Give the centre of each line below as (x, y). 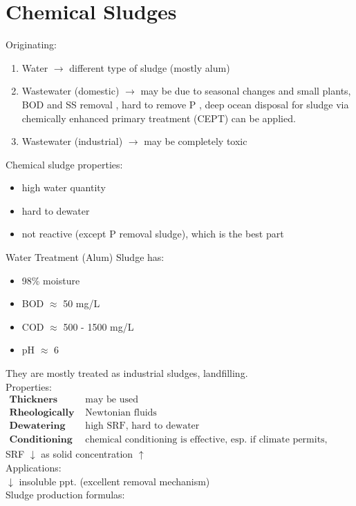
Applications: (34, 467)
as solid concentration (87, 454)
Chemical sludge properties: (64, 164)
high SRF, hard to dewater (142, 426)
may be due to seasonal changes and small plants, (246, 91)
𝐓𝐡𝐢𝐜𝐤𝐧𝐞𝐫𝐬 (34, 400)
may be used (112, 400)
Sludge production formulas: (65, 495)
